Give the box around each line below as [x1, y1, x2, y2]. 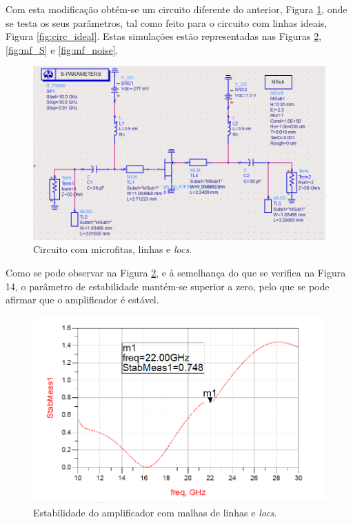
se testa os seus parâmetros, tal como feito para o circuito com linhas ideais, [6, 15, 327, 30]
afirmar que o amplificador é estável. [6, 292, 159, 307]
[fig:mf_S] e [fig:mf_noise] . [6, 42, 119, 57]
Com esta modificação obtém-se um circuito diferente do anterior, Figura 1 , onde [6, 2, 347, 16]
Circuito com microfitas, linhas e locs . [33, 242, 192, 256]
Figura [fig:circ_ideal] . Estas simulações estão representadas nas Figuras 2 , [6, 29, 322, 43]
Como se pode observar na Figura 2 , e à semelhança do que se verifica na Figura [6, 265, 346, 279]
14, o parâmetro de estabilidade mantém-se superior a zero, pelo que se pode [6, 279, 330, 293]
